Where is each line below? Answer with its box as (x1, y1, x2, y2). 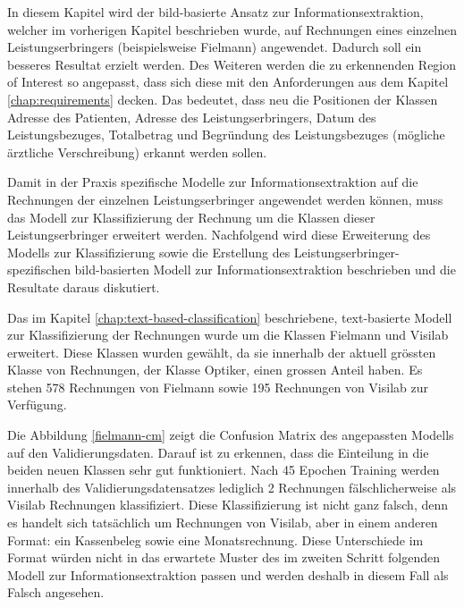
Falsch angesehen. (7, 583, 105, 602)
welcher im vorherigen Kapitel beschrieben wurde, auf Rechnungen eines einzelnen (7, 20, 457, 38)
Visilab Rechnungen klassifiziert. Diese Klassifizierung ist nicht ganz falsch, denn (7, 495, 449, 514)
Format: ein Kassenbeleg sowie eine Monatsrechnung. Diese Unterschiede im (7, 530, 424, 549)
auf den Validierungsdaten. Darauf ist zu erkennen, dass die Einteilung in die (7, 443, 429, 461)
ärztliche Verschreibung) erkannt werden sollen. (7, 142, 267, 161)
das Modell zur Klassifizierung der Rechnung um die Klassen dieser (7, 207, 375, 226)
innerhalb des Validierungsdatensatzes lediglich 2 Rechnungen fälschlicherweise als (7, 477, 457, 496)
